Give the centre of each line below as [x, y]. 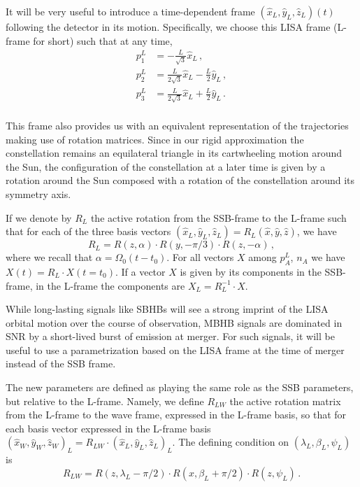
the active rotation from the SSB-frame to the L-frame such [218, 217]
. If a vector [140, 271]
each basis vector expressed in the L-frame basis [108, 428]
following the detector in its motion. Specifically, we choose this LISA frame [168, 27]
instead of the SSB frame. [61, 364]
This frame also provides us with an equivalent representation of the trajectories [177, 125]
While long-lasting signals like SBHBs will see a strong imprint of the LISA [167, 309]
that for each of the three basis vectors [88, 231]
